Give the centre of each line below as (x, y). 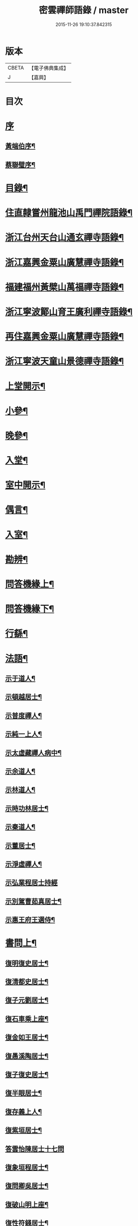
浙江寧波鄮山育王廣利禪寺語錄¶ (69, 312)
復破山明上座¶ (27, 1204)
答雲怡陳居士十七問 (35, 1149)
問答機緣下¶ (30, 609)
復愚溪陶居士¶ (27, 1056)
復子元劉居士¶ (27, 1000)
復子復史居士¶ (27, 1074)
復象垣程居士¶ (27, 1167)
